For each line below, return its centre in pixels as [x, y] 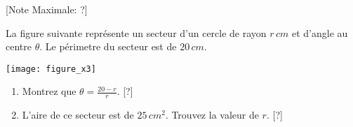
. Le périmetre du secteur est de [108, 46]
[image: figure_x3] [51, 69]
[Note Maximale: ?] [47, 9]
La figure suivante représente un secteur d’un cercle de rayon [136, 32]
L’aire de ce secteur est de [78, 115]
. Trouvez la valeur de [212, 115]
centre [19, 46]
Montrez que [49, 91]
